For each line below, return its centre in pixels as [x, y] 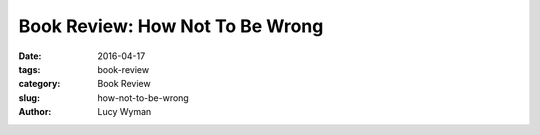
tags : [29, 69]
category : [39, 84]
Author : [35, 112]
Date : [30, 56]
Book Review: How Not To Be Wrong [171, 26]
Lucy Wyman [124, 112]
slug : [29, 97]
